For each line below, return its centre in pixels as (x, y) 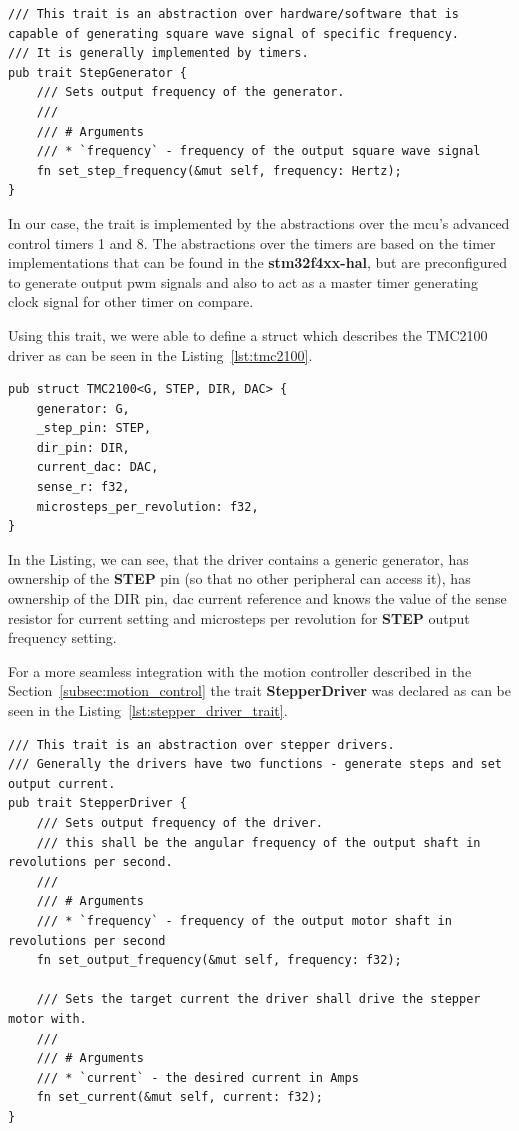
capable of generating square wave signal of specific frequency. (234, 33)
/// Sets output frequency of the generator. (190, 92)
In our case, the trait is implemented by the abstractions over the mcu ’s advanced (259, 222)
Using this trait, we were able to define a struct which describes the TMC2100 (248, 334)
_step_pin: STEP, (94, 428)
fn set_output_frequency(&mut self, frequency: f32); (219, 960)
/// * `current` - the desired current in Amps (197, 1077)
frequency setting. (62, 637)
